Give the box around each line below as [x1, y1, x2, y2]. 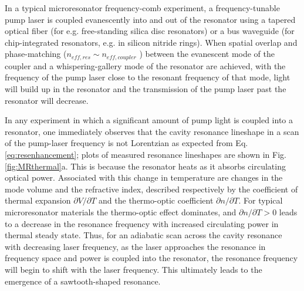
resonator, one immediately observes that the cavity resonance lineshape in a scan [5, 125, 299, 137]
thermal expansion [5, 194, 71, 207]
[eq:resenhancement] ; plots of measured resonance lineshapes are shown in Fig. [5, 148, 286, 160]
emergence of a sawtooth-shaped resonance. [5, 275, 161, 287]
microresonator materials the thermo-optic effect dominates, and [5, 205, 237, 218]
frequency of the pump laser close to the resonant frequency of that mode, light [5, 71, 291, 83]
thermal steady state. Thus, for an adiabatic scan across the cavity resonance [5, 229, 282, 241]
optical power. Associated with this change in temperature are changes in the [5, 171, 283, 184]
